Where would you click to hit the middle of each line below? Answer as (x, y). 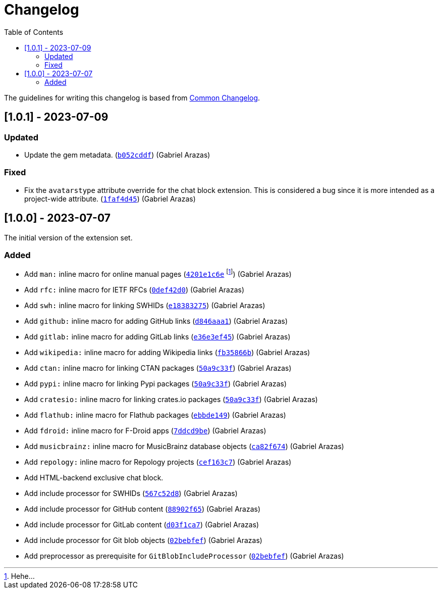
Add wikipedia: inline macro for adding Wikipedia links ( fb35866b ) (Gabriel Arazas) (167, 352)
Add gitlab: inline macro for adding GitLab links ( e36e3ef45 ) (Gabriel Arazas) (157, 336)
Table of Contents (34, 32)
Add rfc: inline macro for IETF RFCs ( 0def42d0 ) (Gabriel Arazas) (134, 289)
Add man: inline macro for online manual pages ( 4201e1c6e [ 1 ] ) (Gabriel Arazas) (158, 273)
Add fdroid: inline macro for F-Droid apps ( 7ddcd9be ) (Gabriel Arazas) (145, 430)
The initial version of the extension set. (68, 237)
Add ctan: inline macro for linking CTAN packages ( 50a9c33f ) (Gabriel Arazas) (158, 368)
